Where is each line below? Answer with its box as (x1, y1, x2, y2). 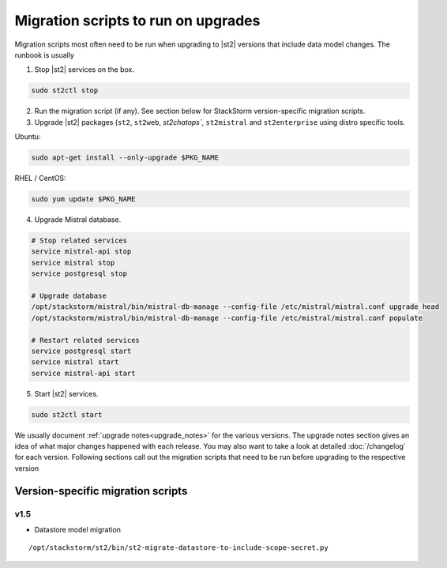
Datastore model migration (34, 525, 122, 534)
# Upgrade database (31, 291, 107, 300)
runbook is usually (14, 50, 75, 59)
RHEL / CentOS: (14, 174, 66, 183)
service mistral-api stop (31, 247, 132, 256)
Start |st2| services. (34, 389, 99, 398)
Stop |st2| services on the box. (34, 65, 134, 74)
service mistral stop (31, 258, 115, 267)
